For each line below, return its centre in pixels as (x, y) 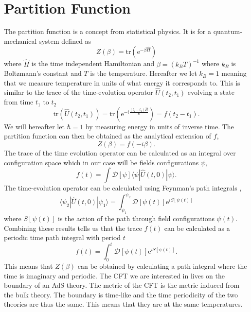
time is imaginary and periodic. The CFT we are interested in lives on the (114, 275)
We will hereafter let (34, 126)
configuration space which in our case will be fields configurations (101, 162)
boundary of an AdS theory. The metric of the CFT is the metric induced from (122, 285)
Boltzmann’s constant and (43, 73)
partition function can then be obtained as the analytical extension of (108, 136)
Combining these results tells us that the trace (73, 228)
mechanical (20, 41)
